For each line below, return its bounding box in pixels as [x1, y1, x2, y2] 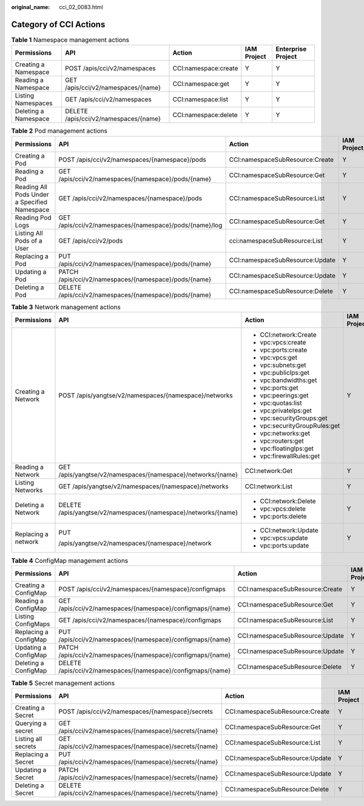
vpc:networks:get [260, 429, 311, 438]
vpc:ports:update [260, 542, 309, 550]
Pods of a [15, 237, 42, 245]
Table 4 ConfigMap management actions [11, 557, 129, 565]
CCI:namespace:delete [172, 111, 238, 119]
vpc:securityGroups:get [260, 414, 328, 423]
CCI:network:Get [244, 467, 292, 475]
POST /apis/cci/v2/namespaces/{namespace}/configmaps [58, 585, 226, 594]
